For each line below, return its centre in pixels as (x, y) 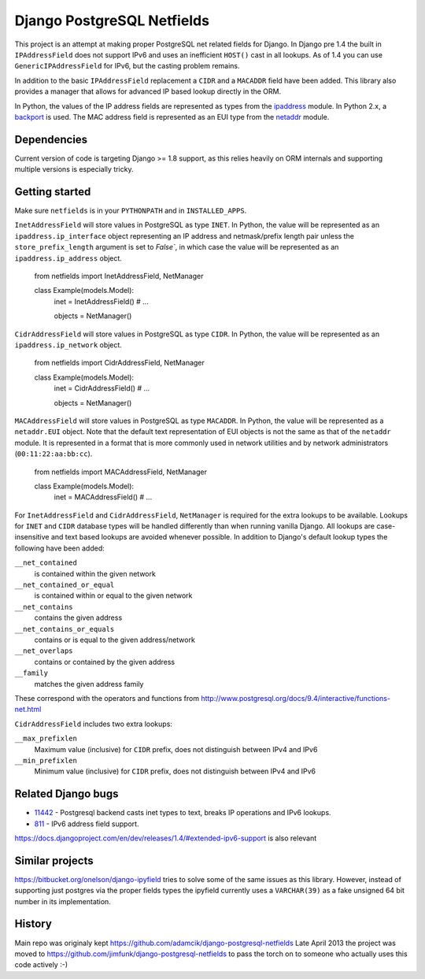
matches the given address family (89, 684)
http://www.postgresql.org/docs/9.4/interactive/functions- (296, 698)
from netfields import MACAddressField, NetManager (121, 472)
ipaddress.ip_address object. (68, 258)
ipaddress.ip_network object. (68, 345)
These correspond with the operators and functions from (107, 698)
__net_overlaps (44, 651)
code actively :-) (41, 965)
